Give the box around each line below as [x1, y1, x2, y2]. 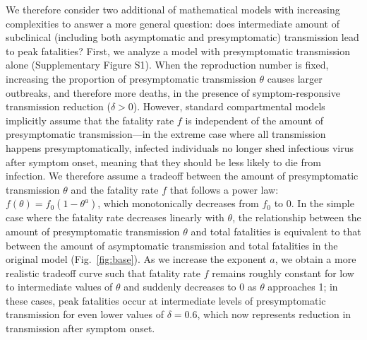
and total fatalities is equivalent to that [191, 223, 361, 238]
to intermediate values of [6, 279, 113, 294]
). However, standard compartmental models [133, 99, 325, 114]
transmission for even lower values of [6, 307, 164, 322]
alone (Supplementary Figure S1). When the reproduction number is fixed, [6, 57, 329, 72]
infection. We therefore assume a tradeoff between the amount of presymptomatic [6, 168, 359, 183]
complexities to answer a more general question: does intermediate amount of [6, 16, 339, 30]
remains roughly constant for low [212, 265, 354, 280]
